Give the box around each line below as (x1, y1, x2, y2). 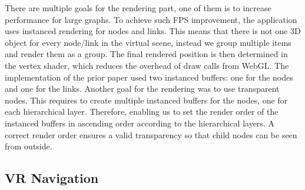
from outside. (5, 140, 52, 152)
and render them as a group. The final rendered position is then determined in (5, 48, 288, 60)
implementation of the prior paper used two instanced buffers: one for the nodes (5, 71, 293, 83)
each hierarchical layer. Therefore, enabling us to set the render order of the (5, 105, 279, 118)
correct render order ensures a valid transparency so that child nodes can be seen (5, 128, 297, 141)
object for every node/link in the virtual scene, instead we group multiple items (5, 36, 291, 48)
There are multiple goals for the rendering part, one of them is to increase (5, 2, 271, 14)
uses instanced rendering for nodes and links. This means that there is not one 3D (5, 25, 301, 37)
